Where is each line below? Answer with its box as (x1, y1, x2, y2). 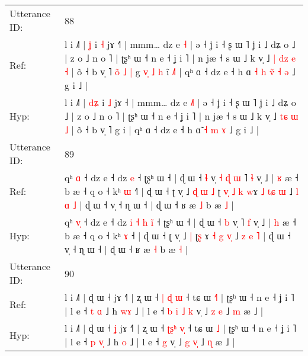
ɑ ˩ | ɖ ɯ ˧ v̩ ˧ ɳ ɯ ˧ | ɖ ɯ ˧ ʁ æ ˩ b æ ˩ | (65, 198, 234, 211)
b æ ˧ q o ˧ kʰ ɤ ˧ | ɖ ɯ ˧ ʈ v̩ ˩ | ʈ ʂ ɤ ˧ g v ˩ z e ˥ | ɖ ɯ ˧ (65, 229, 291, 242)
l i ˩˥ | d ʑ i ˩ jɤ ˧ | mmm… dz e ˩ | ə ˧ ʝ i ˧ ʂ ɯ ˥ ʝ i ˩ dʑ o (65, 95, 296, 109)
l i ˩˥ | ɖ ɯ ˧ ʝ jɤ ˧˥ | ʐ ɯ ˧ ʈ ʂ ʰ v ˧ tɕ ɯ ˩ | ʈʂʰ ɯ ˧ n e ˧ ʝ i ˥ (65, 321, 297, 335)
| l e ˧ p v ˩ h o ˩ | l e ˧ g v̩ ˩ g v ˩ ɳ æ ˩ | (65, 335, 235, 348)
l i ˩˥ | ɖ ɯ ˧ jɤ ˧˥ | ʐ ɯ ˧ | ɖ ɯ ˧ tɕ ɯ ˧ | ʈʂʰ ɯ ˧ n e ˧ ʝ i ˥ (65, 290, 294, 304)
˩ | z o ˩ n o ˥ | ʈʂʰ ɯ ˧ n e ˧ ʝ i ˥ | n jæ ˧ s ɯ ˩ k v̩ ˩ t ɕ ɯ (65, 109, 299, 123)
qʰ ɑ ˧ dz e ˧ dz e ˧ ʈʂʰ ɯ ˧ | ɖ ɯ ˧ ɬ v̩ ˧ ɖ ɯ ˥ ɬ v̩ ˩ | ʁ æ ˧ (65, 171, 299, 184)
